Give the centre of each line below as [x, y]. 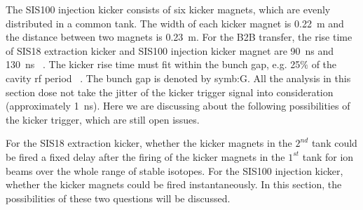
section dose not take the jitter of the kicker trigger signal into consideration [170, 92]
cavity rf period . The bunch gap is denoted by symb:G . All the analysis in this [178, 78]
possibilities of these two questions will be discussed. [118, 198]
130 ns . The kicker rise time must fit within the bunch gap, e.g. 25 [153, 64]
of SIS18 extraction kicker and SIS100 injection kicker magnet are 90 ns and [170, 50]
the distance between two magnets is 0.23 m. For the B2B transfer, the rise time [179, 37]
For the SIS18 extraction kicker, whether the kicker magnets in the [149, 143]
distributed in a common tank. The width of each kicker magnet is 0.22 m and [175, 23]
